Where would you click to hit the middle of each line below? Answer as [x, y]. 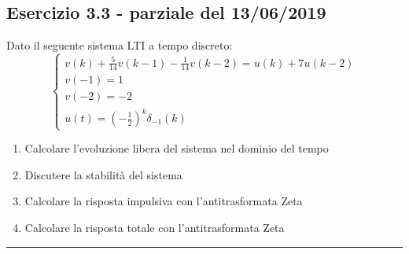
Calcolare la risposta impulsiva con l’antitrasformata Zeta [164, 201]
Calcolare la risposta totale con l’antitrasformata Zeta [155, 228]
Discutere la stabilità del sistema [103, 174]
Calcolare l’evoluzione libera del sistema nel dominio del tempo [177, 148]
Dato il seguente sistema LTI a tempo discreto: [120, 45]
